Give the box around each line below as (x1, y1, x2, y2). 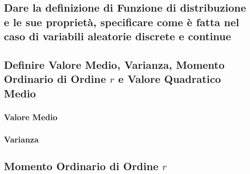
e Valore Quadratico (118, 71, 221, 86)
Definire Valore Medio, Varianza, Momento (4, 57, 225, 72)
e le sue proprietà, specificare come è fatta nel (4, 14, 239, 29)
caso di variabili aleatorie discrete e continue (4, 29, 231, 44)
